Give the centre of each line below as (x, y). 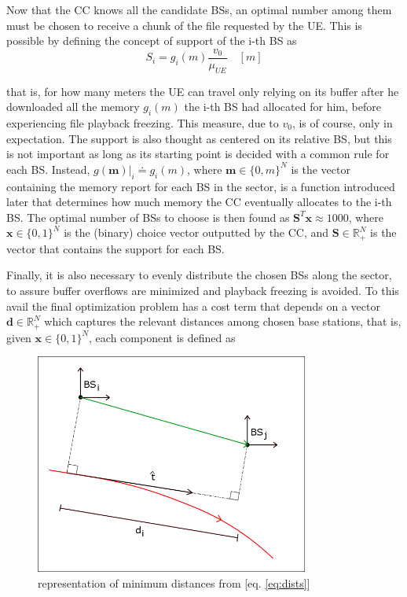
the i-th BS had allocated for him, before (282, 107)
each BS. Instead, (48, 169)
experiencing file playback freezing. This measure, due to (143, 123)
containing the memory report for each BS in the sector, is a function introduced (201, 186)
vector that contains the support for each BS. (115, 248)
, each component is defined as (162, 337)
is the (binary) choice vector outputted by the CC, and (196, 232)
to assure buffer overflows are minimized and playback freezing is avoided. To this (203, 291)
